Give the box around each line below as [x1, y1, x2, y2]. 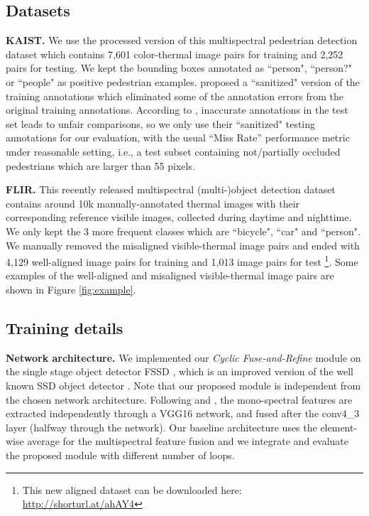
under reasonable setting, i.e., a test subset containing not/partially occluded [6, 144, 341, 158]
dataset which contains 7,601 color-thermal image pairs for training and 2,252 [6, 46, 343, 61]
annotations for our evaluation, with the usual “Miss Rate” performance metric [6, 130, 350, 145]
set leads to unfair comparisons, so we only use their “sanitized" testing [6, 116, 316, 131]
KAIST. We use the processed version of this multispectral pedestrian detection [6, 33, 358, 48]
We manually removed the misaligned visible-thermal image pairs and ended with [6, 237, 360, 252]
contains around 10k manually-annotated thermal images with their [6, 195, 300, 210]
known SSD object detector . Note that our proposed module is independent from [6, 377, 361, 392]
